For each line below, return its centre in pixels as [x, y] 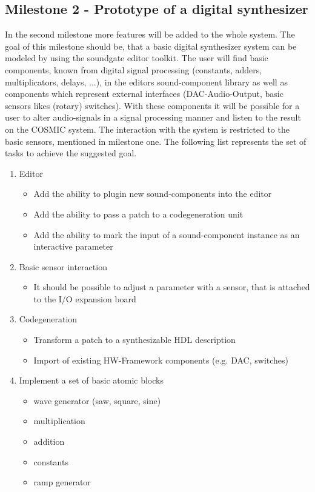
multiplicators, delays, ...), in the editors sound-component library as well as [146, 81]
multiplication [59, 421]
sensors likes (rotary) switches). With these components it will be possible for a [152, 105]
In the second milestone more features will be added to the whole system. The [150, 34]
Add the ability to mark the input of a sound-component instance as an [167, 234]
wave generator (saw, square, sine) [97, 400]
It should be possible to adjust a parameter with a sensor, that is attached [172, 287]
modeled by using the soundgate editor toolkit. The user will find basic [137, 58]
